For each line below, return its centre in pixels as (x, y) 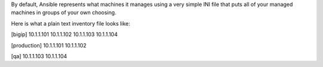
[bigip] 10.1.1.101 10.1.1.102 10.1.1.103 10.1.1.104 (64, 34)
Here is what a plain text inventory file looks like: (71, 23)
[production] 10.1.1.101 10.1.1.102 (49, 45)
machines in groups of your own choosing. (64, 12)
